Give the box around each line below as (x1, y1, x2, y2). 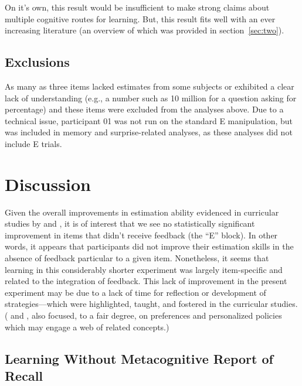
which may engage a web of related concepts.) (5, 320, 169, 333)
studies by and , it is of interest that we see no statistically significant (5, 217, 255, 230)
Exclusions (5, 53, 70, 71)
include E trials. (5, 137, 62, 149)
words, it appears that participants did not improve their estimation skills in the (5, 240, 294, 252)
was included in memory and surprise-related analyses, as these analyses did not (5, 126, 293, 138)
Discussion (5, 172, 91, 196)
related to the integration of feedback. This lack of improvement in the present (5, 275, 287, 287)
